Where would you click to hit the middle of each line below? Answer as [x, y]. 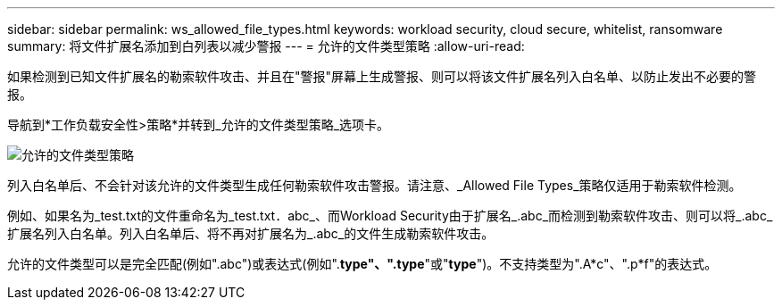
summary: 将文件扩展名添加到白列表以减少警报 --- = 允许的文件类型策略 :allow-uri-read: [266, 46]
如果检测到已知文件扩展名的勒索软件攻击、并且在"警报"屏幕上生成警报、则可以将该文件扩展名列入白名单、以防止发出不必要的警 [382, 76]
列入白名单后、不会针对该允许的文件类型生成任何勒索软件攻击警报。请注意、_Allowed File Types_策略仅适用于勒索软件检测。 [374, 185]
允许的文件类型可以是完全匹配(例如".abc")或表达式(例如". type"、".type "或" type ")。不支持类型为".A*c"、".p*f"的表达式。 [362, 264]
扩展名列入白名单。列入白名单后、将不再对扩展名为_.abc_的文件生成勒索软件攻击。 [251, 233]
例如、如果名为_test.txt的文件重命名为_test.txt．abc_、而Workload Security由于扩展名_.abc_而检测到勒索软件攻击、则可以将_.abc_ [390, 216]
